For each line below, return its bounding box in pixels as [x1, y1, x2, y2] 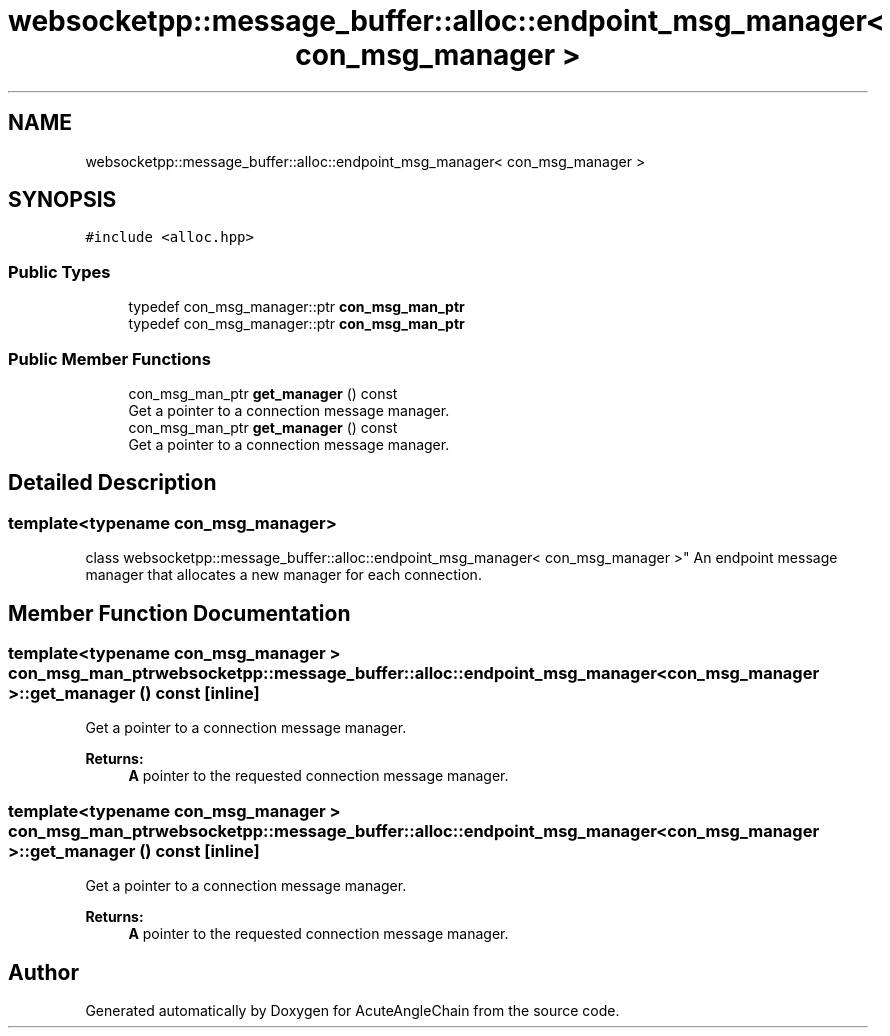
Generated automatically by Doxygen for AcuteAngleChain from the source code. [85, 1001, 620, 1019]
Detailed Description [8, 470, 217, 496]
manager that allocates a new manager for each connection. [85, 566, 482, 584]
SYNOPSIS [8, 187, 117, 213]
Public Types [8, 261, 111, 282]
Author [8, 959, 79, 985]
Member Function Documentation [8, 600, 351, 626]
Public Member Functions [8, 348, 211, 369]
